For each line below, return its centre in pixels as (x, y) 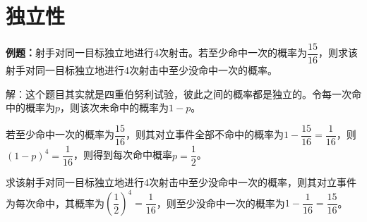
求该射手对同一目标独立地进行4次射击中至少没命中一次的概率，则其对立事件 (181, 182)
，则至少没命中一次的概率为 (221, 203)
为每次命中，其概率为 (55, 203)
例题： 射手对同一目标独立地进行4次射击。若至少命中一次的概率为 (156, 53)
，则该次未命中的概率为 (115, 107)
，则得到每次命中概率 (122, 155)
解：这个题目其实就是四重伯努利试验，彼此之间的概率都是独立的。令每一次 (179, 93)
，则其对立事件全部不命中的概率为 (205, 134)
